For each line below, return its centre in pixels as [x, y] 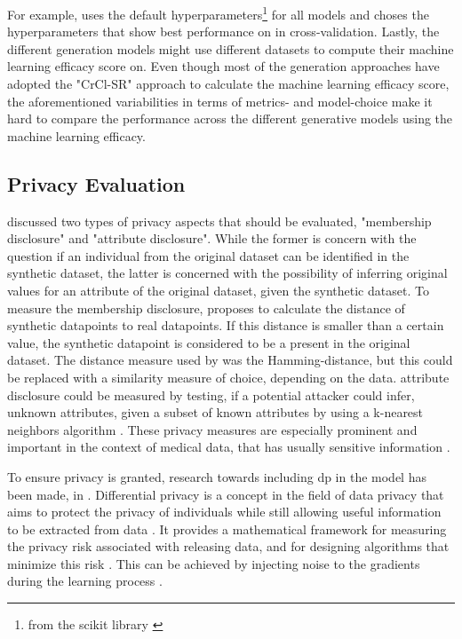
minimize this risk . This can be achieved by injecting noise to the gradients [214, 563]
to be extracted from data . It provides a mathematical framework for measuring [227, 529]
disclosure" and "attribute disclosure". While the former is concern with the [212, 238]
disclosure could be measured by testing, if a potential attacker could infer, [211, 394]
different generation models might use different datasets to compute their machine [231, 48]
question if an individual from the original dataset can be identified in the [208, 255]
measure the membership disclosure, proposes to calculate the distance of [206, 308]
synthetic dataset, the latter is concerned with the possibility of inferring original [227, 273]
